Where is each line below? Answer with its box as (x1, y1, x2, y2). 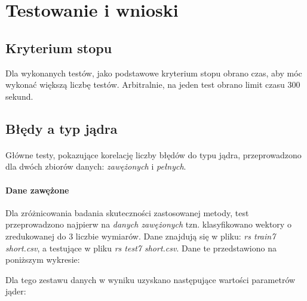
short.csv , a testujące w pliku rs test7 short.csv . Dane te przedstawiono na (5, 241, 277, 254)
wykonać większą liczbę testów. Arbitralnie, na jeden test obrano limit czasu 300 (5, 78, 300, 91)
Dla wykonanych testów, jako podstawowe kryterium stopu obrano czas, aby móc (5, 66, 302, 79)
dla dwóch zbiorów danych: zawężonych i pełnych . (5, 160, 186, 173)
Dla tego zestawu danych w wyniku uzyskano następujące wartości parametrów (5, 273, 296, 285)
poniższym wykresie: (5, 253, 80, 266)
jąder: (5, 285, 26, 297)
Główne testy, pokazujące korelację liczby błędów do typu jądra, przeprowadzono (5, 148, 302, 161)
